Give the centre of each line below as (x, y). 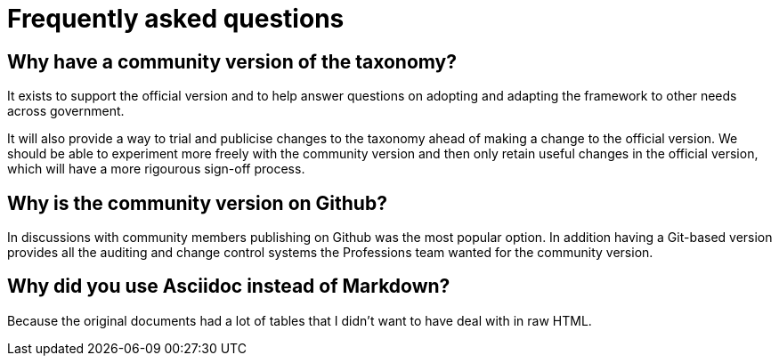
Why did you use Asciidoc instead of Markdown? (229, 286)
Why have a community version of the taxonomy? (232, 61)
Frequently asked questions (176, 19)
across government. (66, 111)
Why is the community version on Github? (197, 203)
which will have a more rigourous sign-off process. (156, 169)
